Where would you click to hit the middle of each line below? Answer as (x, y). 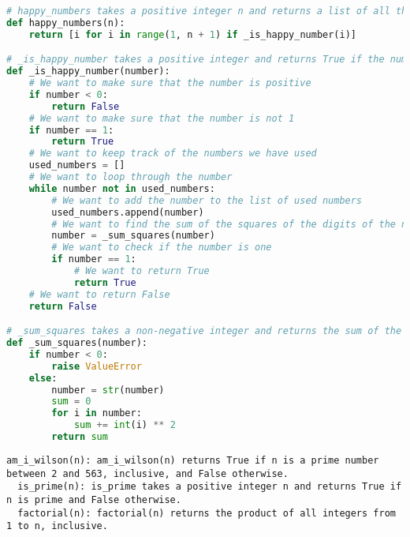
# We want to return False (99, 294)
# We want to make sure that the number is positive (170, 83)
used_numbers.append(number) (128, 212)
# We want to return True (142, 271)
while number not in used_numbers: (122, 188)
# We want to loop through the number (130, 177)
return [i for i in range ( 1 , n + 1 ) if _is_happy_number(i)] (192, 34)
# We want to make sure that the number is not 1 (162, 118)
